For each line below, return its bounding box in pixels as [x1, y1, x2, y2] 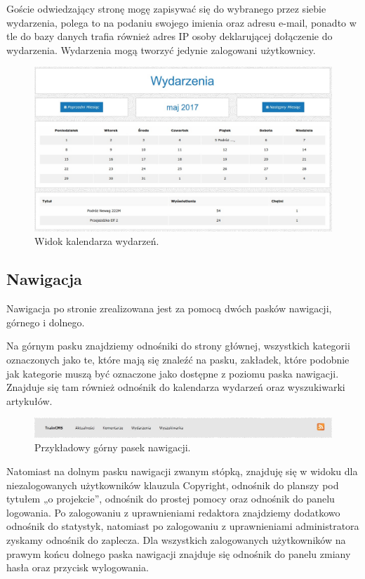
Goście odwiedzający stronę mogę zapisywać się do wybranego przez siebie [6, 1, 326, 15]
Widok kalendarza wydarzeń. [34, 234, 159, 248]
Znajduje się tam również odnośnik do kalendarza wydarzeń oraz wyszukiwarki [6, 380, 345, 394]
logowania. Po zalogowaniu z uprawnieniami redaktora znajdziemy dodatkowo [6, 505, 340, 519]
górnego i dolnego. [6, 314, 85, 329]
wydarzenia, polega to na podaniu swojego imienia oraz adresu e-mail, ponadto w [6, 15, 357, 29]
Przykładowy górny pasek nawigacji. [34, 440, 191, 455]
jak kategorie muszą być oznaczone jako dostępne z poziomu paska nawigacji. [6, 366, 339, 380]
